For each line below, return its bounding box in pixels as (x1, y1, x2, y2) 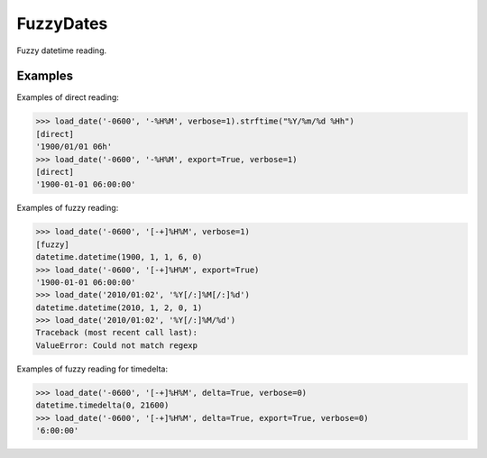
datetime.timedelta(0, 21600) (35, 400, 170, 410)
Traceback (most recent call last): (35, 327, 198, 338)
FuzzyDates (16, 14, 108, 33)
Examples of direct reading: (16, 92, 119, 103)
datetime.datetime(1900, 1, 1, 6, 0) (35, 252, 203, 262)
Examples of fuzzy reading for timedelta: (16, 363, 169, 374)
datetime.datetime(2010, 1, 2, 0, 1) (35, 302, 203, 313)
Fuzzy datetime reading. (16, 45, 107, 56)
